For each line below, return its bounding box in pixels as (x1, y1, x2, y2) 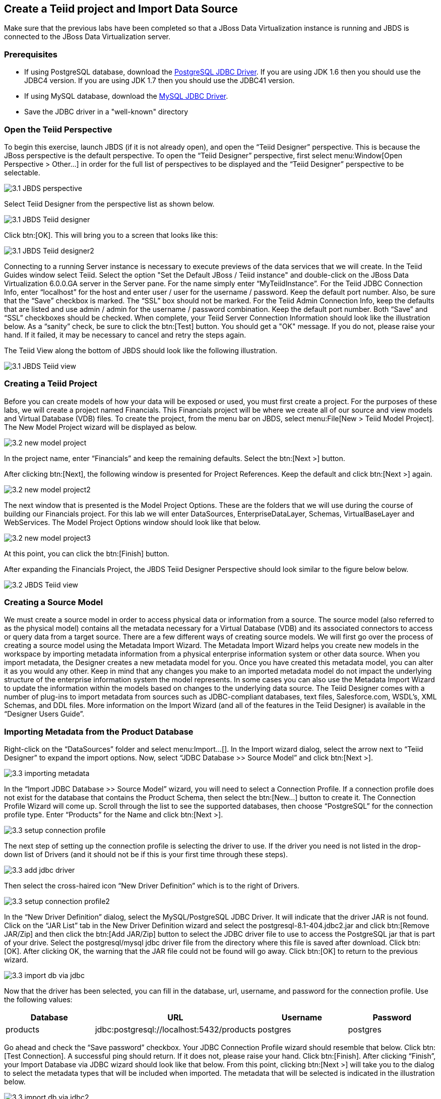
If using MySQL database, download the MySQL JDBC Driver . (24, 92, 228, 101)
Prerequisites (4, 49, 57, 59)
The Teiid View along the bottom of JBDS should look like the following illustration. (4, 346, 278, 355)
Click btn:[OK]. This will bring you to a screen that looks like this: (4, 230, 218, 239)
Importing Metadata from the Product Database (4, 726, 194, 737)
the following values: (4, 995, 73, 1004)
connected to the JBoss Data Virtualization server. (4, 32, 171, 41)
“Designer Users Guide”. (4, 709, 85, 719)
